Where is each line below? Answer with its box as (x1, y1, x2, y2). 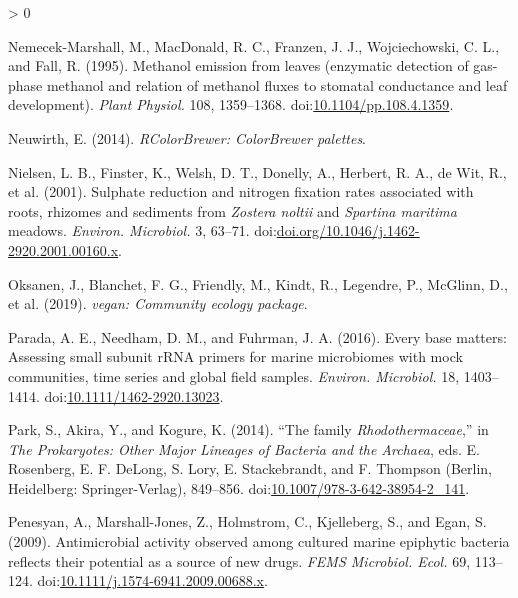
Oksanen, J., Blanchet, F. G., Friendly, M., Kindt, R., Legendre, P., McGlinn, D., (8, 273, 508, 294)
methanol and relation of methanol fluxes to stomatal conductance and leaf (46, 74, 508, 95)
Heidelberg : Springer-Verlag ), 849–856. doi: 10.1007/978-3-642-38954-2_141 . (8, 477, 470, 498)
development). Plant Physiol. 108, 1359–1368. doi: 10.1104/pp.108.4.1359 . (8, 94, 454, 115)
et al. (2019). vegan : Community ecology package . (8, 293, 308, 314)
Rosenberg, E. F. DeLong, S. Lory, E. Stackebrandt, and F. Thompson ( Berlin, (8, 458, 492, 479)
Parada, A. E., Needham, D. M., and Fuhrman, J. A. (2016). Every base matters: (8, 326, 507, 347)
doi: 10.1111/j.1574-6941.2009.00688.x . (37, 570, 268, 591)
